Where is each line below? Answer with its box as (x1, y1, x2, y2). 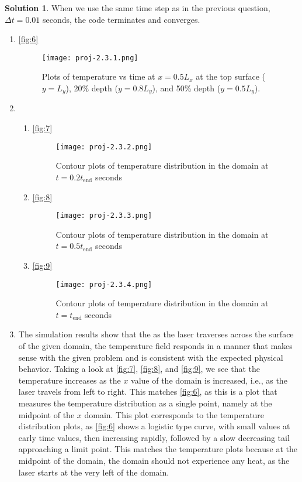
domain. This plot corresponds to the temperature (84, 408, 265, 421)
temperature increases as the (18, 374, 121, 386)
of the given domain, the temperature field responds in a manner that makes (18, 339, 293, 351)
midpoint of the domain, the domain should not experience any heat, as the (18, 454, 290, 466)
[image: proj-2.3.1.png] (41, 53, 138, 62)
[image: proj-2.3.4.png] (55, 280, 152, 289)
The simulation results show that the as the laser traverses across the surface (18, 328, 294, 340)
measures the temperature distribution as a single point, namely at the (18, 396, 272, 409)
